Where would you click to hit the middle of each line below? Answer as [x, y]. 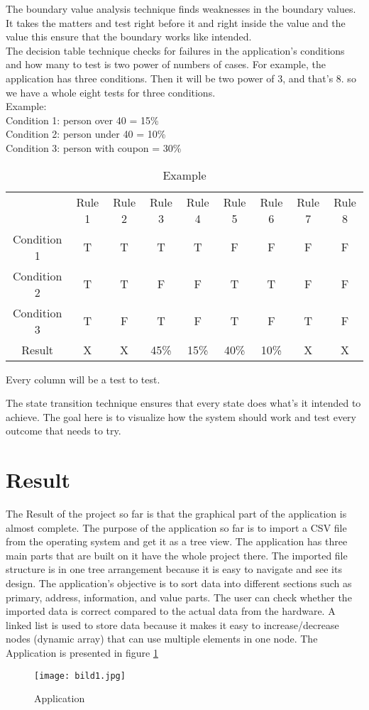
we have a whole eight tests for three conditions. [111, 92]
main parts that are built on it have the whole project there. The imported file [177, 555]
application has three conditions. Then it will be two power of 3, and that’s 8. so [181, 78]
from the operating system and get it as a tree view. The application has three [177, 541]
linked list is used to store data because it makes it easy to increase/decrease [172, 624]
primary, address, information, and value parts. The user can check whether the [179, 597]
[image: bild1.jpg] [80, 676]
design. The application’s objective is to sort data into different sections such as [179, 583]
